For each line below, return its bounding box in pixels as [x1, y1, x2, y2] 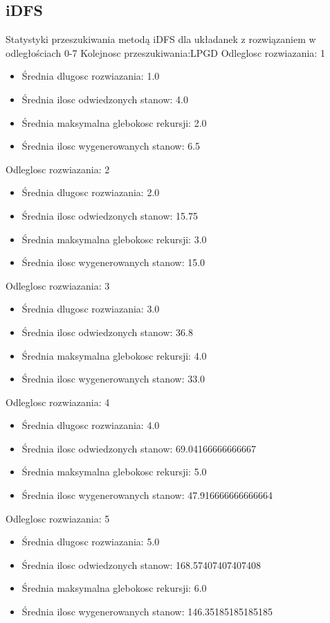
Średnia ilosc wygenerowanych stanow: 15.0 [21, 255, 205, 270]
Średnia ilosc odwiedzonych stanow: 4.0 [21, 91, 188, 106]
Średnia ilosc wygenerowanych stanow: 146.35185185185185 [21, 604, 273, 619]
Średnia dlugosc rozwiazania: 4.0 [21, 418, 160, 432]
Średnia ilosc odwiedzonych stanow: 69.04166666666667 [21, 441, 256, 455]
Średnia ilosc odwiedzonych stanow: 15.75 [21, 208, 198, 222]
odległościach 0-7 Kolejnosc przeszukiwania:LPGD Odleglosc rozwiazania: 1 [6, 45, 325, 60]
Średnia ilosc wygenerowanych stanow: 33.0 [21, 371, 205, 386]
